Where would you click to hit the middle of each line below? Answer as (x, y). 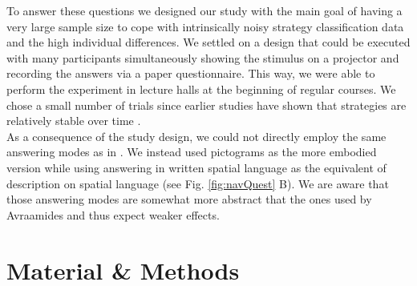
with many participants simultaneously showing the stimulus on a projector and (203, 57)
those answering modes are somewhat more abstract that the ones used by (189, 199)
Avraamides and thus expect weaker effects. (113, 214)
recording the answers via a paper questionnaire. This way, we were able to (191, 73)
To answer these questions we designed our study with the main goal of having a (204, 10)
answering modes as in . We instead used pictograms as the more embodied (192, 152)
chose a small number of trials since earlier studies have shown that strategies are (206, 105)
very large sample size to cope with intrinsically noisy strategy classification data (205, 26)
